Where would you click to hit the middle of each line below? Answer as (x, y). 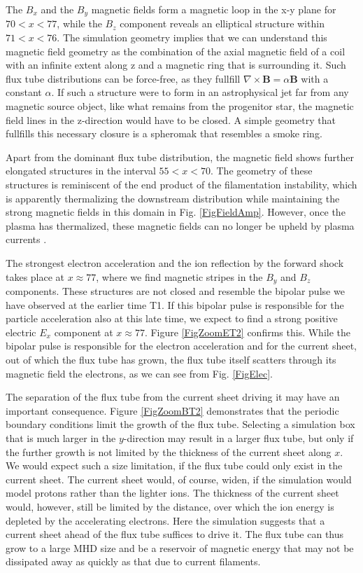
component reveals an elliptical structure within (222, 23)
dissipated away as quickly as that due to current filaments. (133, 561)
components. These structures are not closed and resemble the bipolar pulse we (175, 291)
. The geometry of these (261, 171)
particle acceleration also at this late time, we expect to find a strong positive (172, 318)
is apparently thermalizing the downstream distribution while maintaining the (173, 198)
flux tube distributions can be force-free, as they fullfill (123, 78)
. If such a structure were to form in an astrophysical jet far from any (200, 92)
